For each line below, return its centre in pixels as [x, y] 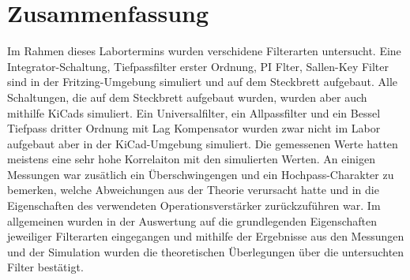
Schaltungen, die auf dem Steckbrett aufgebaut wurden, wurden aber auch [187, 97]
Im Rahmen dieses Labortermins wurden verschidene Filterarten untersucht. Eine [204, 51]
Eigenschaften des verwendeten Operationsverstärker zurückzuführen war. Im [194, 205]
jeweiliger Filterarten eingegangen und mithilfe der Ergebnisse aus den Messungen [206, 236]
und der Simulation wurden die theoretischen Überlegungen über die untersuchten [206, 251]
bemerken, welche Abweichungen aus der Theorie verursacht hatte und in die [193, 190]
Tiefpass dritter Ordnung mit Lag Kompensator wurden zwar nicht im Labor [194, 128]
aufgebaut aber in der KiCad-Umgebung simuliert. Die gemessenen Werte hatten [203, 143]
